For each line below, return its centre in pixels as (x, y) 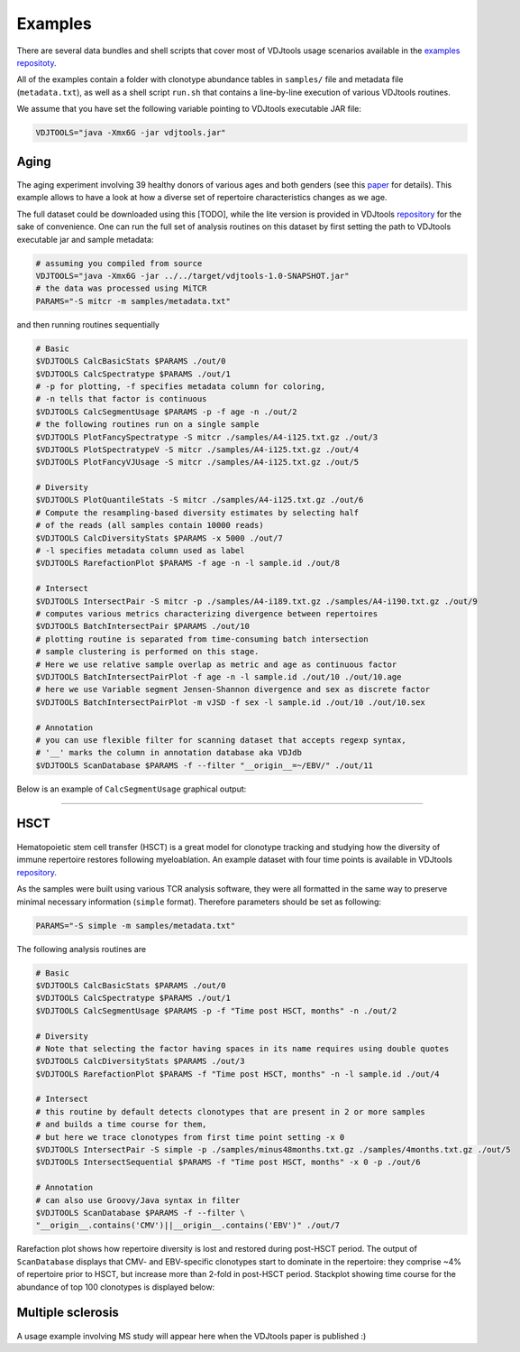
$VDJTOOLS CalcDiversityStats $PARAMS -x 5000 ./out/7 (159, 538)
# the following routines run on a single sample (147, 425)
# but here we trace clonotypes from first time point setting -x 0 (190, 1137)
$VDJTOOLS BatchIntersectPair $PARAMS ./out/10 (142, 626)
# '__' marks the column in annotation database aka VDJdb (169, 753)
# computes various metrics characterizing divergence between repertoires (207, 613)
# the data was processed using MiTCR (121, 288)
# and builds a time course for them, (121, 1125)
